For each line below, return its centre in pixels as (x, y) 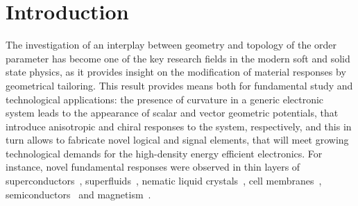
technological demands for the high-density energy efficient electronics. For (164, 153)
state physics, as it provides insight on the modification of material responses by (176, 72)
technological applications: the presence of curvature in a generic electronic (165, 99)
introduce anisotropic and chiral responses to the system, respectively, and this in (179, 126)
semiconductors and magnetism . (78, 194)
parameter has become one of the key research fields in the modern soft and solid (178, 58)
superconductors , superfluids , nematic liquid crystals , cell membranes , (164, 181)
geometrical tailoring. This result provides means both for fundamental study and (179, 85)
